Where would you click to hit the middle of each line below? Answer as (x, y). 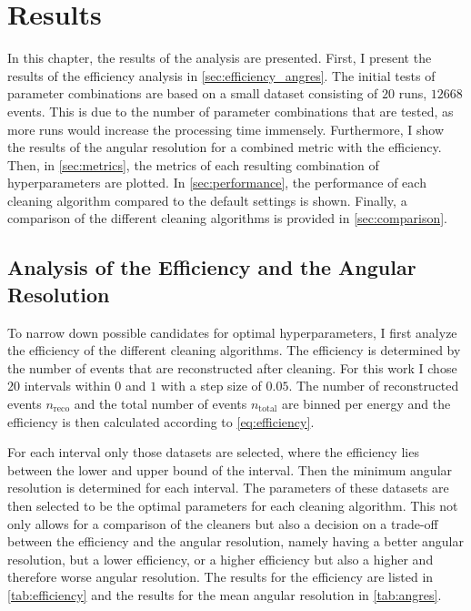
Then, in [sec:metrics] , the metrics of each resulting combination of (193, 164)
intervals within (67, 386)
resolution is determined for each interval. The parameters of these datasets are (228, 488)
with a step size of (211, 386)
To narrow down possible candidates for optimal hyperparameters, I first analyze (232, 332)
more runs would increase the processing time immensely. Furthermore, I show (226, 129)
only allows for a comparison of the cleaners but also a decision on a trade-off (223, 523)
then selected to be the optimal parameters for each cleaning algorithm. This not (233, 505)
